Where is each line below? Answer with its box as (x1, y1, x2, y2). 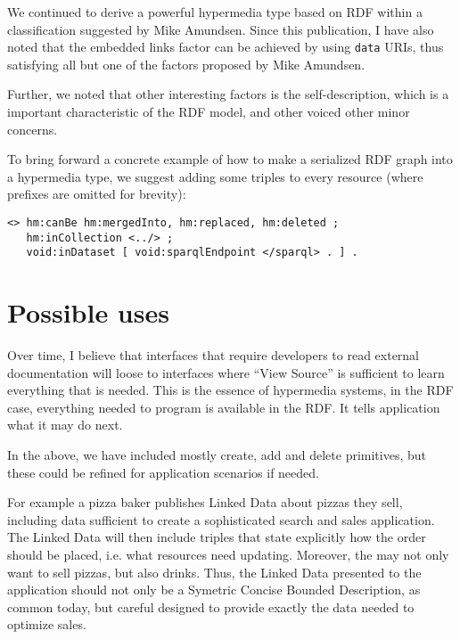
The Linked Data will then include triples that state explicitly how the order (7, 528, 426, 546)
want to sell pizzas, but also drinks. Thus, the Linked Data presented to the (7, 562, 422, 581)
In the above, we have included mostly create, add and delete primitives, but (7, 446, 426, 464)
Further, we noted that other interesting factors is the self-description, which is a (7, 85, 449, 103)
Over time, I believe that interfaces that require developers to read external (7, 346, 420, 365)
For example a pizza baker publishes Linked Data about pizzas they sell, (7, 493, 403, 512)
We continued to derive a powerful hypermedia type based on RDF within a (7, 3, 423, 20)
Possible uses (7, 294, 169, 331)
